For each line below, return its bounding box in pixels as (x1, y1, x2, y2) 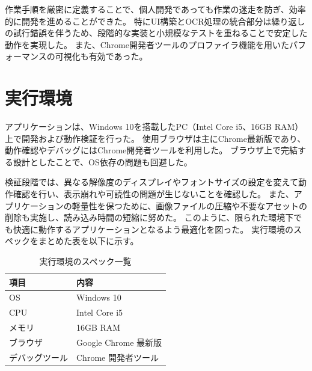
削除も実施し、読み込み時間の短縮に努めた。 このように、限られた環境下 (5, 211, 294, 224)
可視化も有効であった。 (55, 50, 148, 63)
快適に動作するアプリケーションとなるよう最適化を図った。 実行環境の (13, 222, 293, 235)
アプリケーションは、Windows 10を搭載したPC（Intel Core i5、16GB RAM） (5, 120, 304, 133)
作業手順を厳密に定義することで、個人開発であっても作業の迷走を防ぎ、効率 (5, 3, 306, 15)
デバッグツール (9, 351, 68, 363)
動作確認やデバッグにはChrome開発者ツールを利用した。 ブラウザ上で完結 (5, 144, 298, 156)
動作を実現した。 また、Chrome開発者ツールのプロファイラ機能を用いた (5, 38, 289, 51)
